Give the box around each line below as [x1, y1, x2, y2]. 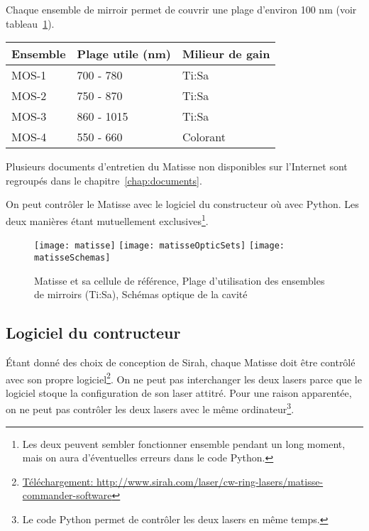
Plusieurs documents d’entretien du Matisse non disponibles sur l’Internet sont [6, 159, 348, 174]
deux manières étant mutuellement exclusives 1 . [6, 211, 209, 228]
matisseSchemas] [34, 252, 111, 263]
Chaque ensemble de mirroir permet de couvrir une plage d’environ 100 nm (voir [6, 2, 357, 16]
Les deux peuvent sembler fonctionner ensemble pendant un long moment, [22, 436, 346, 451]
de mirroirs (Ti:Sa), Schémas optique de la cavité [34, 287, 248, 302]
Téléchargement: [22, 473, 94, 488]
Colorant [182, 128, 226, 146]
